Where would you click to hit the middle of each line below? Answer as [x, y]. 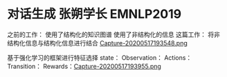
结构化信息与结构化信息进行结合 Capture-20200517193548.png [98, 43]
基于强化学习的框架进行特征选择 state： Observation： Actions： [100, 57]
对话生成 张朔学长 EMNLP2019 [94, 14]
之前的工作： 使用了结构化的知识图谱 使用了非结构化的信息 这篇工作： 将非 [113, 34]
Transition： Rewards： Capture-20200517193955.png [84, 66]
